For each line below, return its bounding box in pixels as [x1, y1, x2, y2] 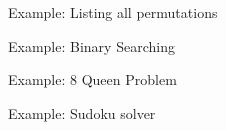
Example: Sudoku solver [8, 102, 156, 123]
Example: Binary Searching [8, 35, 175, 56]
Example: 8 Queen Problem [8, 69, 177, 90]
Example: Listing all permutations [8, 2, 218, 22]
